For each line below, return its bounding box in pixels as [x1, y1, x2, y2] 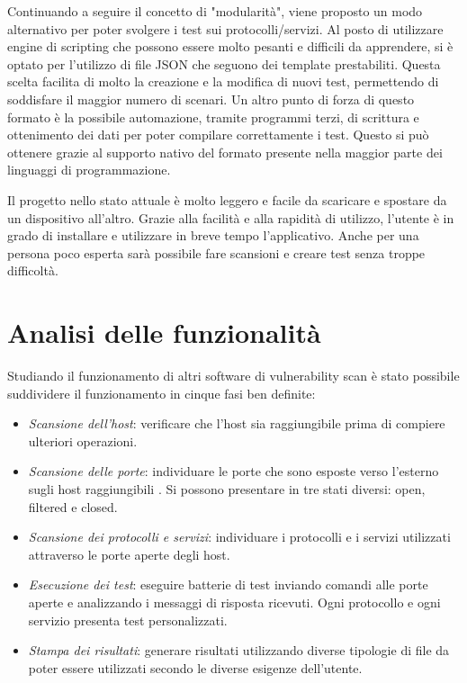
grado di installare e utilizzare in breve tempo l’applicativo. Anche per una [7, 226, 419, 245]
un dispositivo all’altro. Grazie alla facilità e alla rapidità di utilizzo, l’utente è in [7, 208, 454, 227]
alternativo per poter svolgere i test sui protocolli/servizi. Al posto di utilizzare [7, 19, 444, 38]
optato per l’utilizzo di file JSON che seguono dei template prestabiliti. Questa [7, 54, 441, 73]
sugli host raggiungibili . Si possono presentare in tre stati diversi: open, [28, 480, 426, 498]
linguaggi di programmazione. [7, 160, 171, 179]
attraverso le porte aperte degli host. [28, 544, 230, 563]
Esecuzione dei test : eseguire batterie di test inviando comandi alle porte [28, 575, 428, 594]
